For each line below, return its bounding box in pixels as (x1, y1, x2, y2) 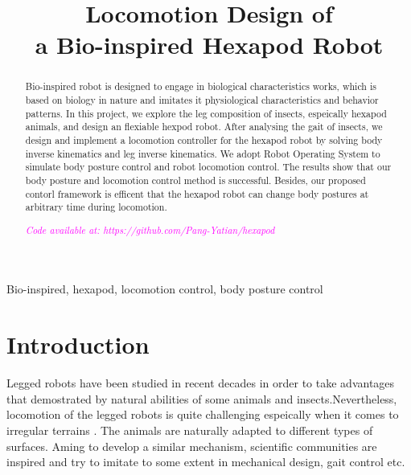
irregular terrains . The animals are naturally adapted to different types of (6, 421, 373, 438)
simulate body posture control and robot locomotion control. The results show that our (25, 160, 392, 174)
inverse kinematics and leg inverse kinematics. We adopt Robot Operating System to (25, 146, 380, 160)
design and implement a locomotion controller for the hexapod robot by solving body (25, 133, 383, 146)
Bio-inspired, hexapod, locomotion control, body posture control (6, 280, 323, 297)
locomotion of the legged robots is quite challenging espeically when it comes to (6, 406, 399, 423)
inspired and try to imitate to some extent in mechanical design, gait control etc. (6, 453, 405, 470)
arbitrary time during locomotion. (25, 200, 167, 214)
